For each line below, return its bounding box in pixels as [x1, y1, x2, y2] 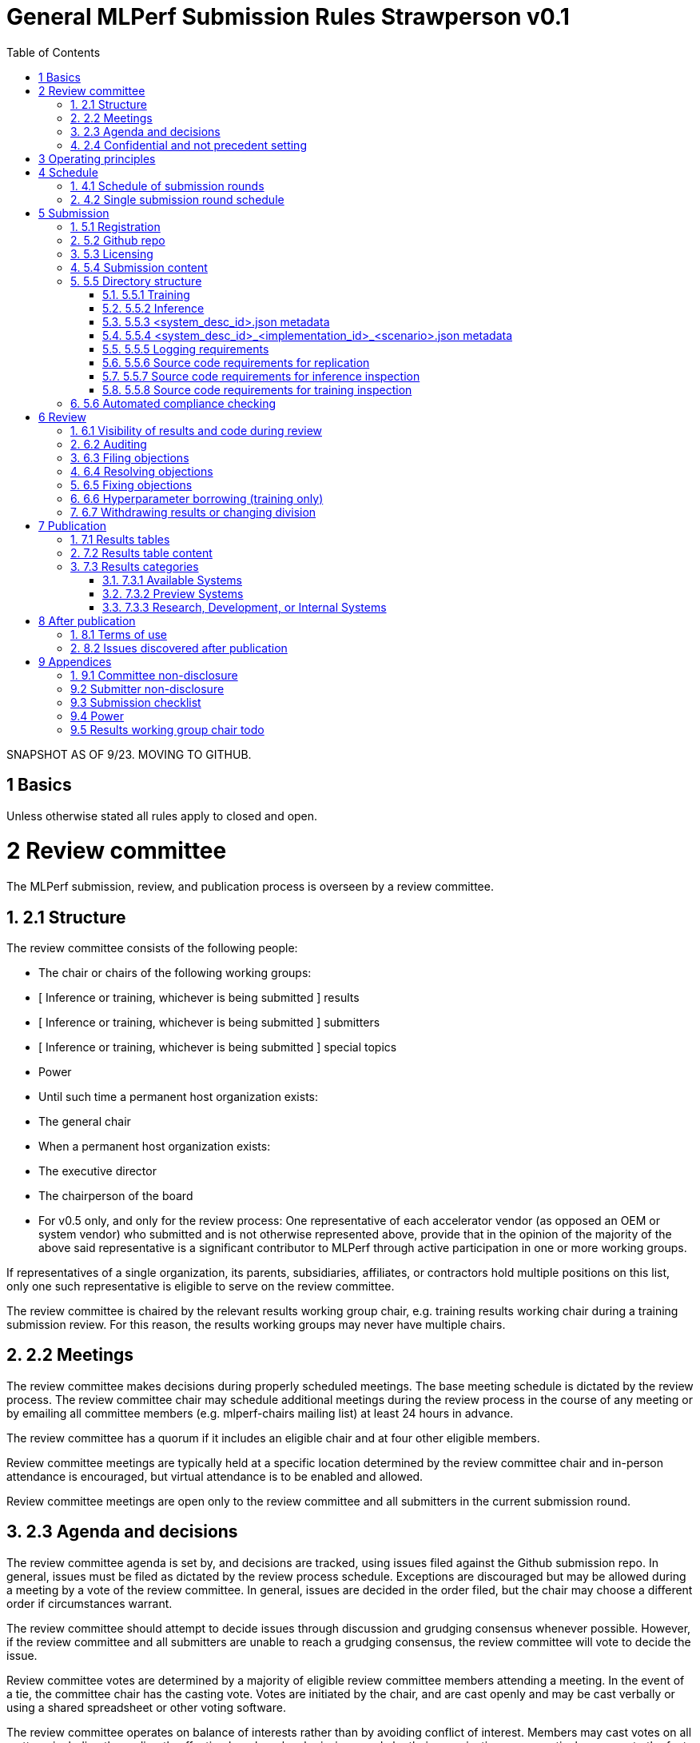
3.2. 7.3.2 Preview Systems [102, 586, 244, 600]
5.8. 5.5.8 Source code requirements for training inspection [102, 382, 412, 397]
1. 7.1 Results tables [70, 532, 170, 546]
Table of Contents [6, 45, 101, 59]
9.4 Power [70, 708, 124, 723]
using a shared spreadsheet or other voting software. [6, 1700, 286, 1714]
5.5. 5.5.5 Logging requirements [102, 341, 269, 356]
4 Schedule [38, 165, 98, 179]
